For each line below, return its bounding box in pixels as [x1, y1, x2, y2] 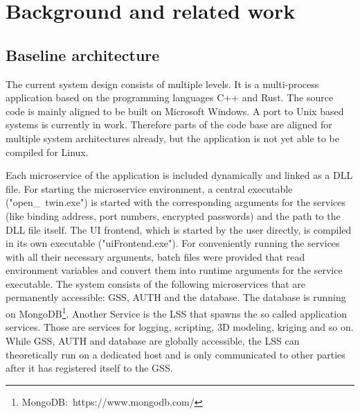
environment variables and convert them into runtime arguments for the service [6, 263, 343, 277]
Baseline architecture [6, 44, 160, 65]
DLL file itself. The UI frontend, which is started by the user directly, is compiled [6, 222, 352, 236]
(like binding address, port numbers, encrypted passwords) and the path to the [6, 208, 341, 223]
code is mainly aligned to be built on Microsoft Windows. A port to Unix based [6, 103, 344, 118]
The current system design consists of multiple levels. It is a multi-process [6, 76, 319, 91]
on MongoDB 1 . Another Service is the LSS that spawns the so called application [6, 304, 347, 320]
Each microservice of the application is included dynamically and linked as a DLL [6, 168, 353, 182]
